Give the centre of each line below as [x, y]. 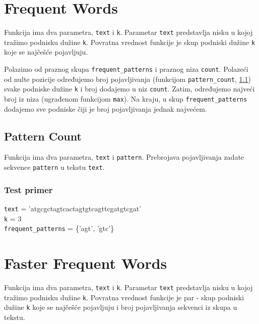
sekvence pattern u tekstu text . [54, 167]
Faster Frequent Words [86, 263]
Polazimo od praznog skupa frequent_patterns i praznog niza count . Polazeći [126, 69]
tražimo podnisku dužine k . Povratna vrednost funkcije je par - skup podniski [124, 297]
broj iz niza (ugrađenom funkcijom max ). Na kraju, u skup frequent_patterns [126, 99]
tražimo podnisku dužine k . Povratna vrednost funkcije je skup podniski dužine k [130, 42]
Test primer [28, 189]
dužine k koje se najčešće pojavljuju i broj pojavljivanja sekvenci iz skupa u [121, 307]
